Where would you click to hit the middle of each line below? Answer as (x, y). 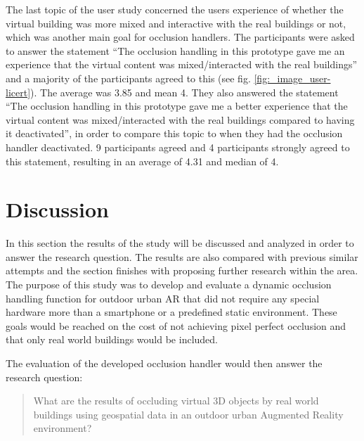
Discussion (57, 209)
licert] (18, 92)
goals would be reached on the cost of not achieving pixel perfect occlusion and (176, 325)
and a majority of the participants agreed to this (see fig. (128, 78)
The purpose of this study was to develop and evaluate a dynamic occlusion (169, 285)
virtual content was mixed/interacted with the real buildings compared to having (180, 119)
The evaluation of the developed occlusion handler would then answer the (164, 363)
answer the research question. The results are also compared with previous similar (182, 256)
